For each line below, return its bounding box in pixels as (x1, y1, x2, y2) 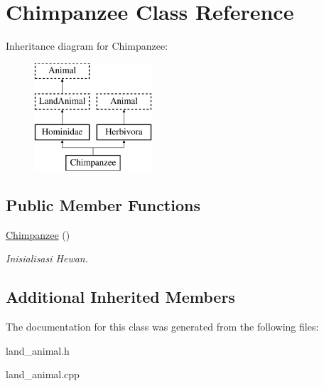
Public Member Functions (6, 193, 200, 215)
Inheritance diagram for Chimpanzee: (6, 38, 168, 53)
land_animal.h (6, 343, 70, 358)
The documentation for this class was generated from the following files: (6, 319, 319, 334)
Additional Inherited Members (6, 286, 235, 308)
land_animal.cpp (6, 367, 80, 382)
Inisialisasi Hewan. (6, 251, 89, 266)
